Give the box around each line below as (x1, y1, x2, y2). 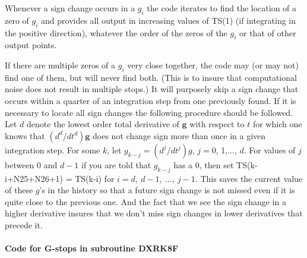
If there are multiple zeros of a (5, 58, 116, 71)
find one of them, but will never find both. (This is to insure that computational (5, 71, 297, 83)
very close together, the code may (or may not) (127, 58, 299, 71)
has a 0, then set (173, 158, 234, 171)
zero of (5, 14, 29, 26)
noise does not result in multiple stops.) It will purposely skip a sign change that (5, 83, 299, 95)
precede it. (5, 218, 43, 231)
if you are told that (81, 158, 151, 171)
